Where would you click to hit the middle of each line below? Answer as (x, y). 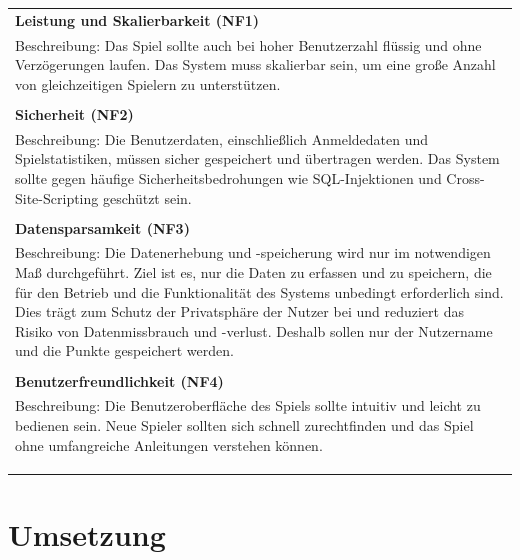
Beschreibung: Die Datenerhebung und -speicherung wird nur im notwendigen (253, 252)
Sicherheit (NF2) (74, 113)
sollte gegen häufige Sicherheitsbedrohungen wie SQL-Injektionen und (228, 177)
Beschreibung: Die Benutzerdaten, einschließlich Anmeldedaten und (222, 138)
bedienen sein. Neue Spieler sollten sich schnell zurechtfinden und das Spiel (244, 424)
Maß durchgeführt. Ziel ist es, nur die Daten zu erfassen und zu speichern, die (253, 272)
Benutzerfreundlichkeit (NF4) (119, 380)
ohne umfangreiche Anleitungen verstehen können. (169, 444)
